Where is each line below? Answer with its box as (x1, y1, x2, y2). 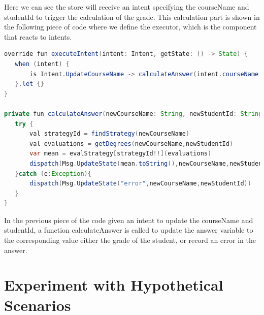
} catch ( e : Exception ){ (15, 170, 91, 177)
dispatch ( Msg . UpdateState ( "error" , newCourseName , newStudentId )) (29, 180, 251, 187)
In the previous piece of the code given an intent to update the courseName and (4, 214, 253, 225)
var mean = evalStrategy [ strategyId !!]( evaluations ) (29, 150, 212, 157)
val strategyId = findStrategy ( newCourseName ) (29, 130, 190, 138)
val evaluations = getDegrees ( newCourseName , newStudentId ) (29, 140, 234, 147)
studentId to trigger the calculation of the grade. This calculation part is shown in (4, 11, 260, 22)
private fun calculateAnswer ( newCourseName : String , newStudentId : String (4, 110, 262, 117)
